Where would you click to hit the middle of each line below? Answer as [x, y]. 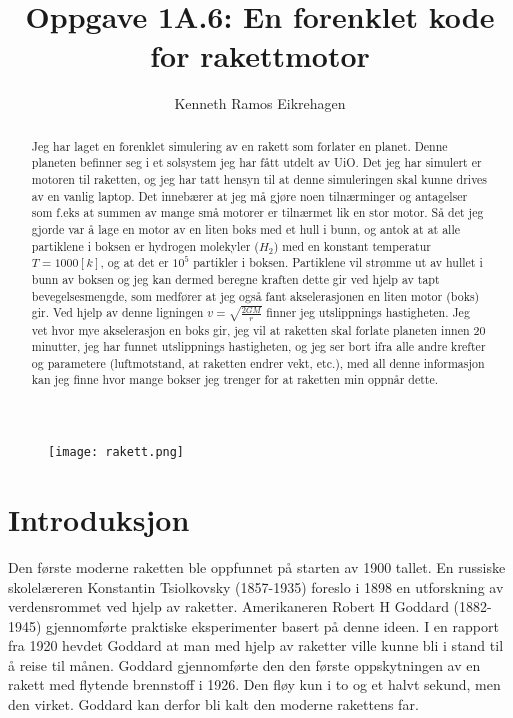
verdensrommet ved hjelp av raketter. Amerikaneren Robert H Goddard [228, 606]
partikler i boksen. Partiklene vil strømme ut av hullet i [338, 262]
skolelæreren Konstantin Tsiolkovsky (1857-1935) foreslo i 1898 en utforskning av [256, 586]
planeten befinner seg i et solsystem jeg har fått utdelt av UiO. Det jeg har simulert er [256, 162]
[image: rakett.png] [116, 452]
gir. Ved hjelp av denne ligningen [117, 312]
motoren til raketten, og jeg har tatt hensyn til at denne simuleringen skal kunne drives [259, 179]
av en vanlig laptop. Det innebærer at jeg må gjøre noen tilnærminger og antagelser [249, 195]
